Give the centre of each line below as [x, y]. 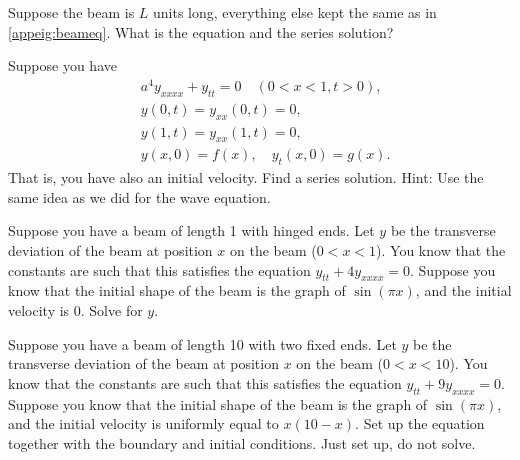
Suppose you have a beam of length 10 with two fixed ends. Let [202, 343]
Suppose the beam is [71, 12]
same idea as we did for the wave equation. [139, 196]
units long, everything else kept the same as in [295, 12]
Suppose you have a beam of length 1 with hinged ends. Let [191, 230]
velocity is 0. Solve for [75, 309]
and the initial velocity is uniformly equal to [143, 423]
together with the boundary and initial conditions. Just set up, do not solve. [242, 442]
